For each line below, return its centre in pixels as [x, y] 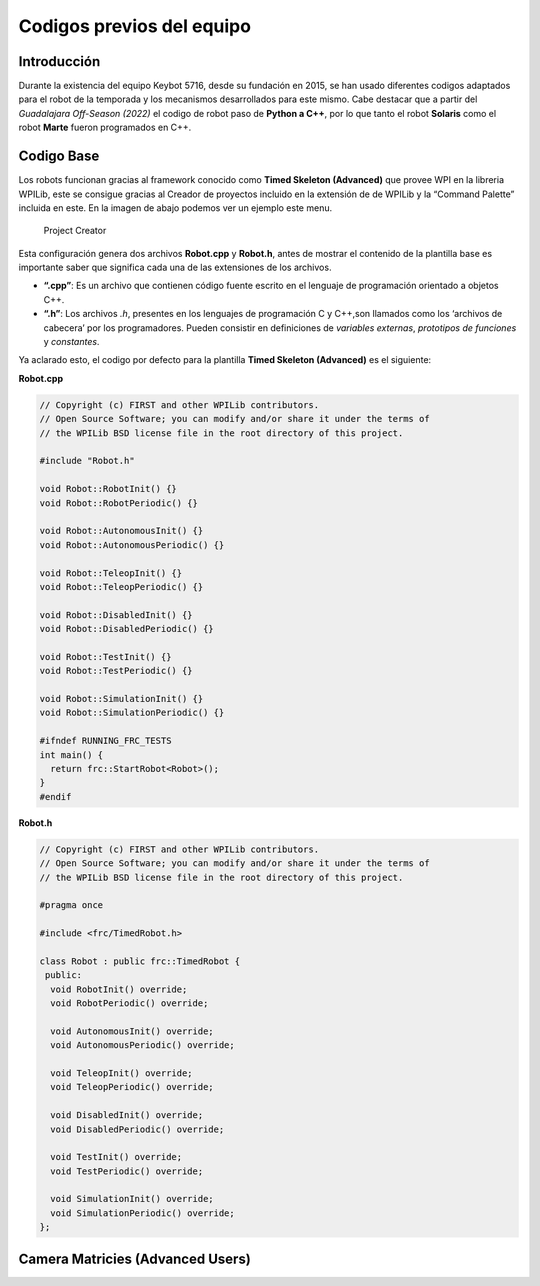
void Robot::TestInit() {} [105, 656]
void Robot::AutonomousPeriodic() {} [132, 544]
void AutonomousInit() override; [132, 1031]
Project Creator [75, 231]
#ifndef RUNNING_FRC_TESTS [105, 741]
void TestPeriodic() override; [127, 1171]
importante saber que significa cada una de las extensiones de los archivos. [175, 267]
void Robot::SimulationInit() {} [121, 699]
